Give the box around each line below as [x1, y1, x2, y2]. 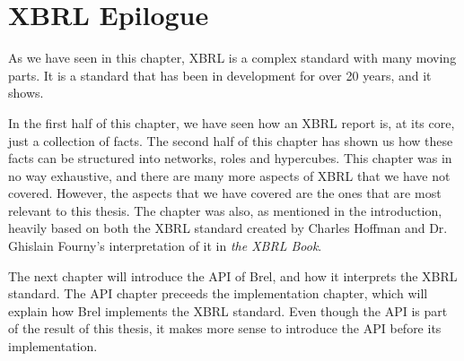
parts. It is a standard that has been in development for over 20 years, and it [8, 65, 432, 84]
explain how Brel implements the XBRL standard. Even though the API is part [8, 301, 448, 320]
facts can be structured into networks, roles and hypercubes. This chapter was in [8, 149, 452, 168]
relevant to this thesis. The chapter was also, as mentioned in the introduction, [8, 201, 442, 219]
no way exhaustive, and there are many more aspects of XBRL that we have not [8, 166, 451, 185]
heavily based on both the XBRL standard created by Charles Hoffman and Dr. [8, 219, 448, 237]
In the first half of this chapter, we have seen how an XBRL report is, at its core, [8, 113, 455, 132]
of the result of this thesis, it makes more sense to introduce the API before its [8, 319, 442, 338]
